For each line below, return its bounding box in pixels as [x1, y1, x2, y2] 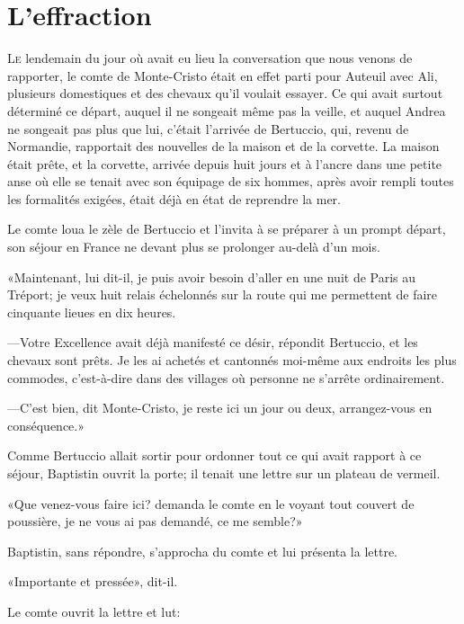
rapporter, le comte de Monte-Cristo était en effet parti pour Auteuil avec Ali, [7, 66, 438, 85]
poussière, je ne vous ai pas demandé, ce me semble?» [7, 512, 303, 530]
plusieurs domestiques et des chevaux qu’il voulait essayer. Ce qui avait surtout [7, 84, 443, 103]
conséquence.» [7, 415, 85, 434]
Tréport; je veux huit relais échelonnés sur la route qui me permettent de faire [7, 285, 438, 304]
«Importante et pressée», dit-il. [7, 572, 178, 591]
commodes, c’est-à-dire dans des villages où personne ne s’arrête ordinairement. [7, 368, 445, 387]
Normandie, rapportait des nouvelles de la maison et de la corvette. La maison [7, 137, 440, 156]
